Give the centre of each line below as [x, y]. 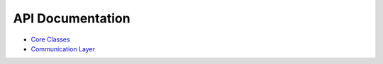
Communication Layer [63, 49]
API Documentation [72, 18]
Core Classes [50, 39]
